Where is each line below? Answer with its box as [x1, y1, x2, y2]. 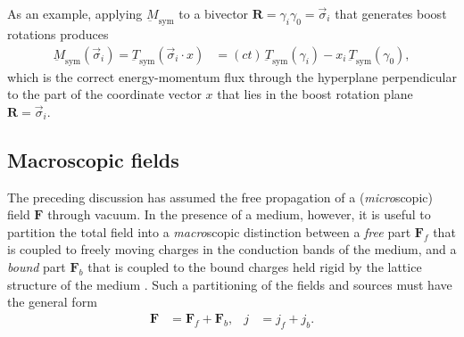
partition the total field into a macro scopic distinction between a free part [7, 222, 411, 241]
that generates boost [335, 4, 447, 22]
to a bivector [178, 4, 249, 22]
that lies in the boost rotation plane [217, 85, 413, 103]
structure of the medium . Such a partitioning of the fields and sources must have [7, 275, 452, 293]
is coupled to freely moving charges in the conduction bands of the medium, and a [7, 240, 457, 259]
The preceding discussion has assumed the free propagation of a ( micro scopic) [7, 187, 433, 206]
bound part [7, 258, 66, 276]
